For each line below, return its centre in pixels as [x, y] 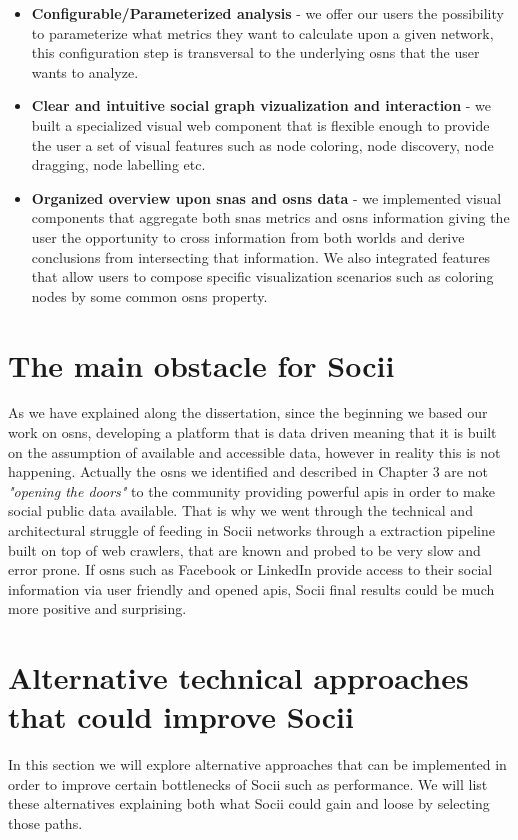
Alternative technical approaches [238, 677]
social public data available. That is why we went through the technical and [240, 510]
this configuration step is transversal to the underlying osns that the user [255, 52]
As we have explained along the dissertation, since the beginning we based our [248, 412]
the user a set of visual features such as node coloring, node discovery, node [262, 144]
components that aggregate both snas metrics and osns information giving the [270, 217]
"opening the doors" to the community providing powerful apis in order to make [251, 490]
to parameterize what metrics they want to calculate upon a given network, [262, 32]
